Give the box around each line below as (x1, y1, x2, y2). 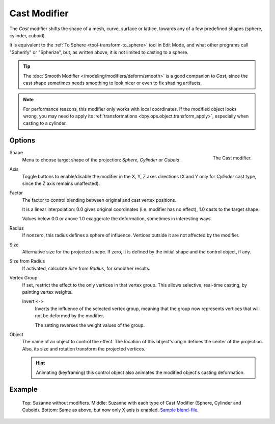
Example (9, 385, 38, 394)
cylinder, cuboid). (9, 32, 46, 38)
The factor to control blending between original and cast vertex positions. (22, 197, 177, 203)
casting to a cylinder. (23, 120, 67, 126)
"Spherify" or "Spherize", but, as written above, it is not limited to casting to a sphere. (9, 49, 188, 55)
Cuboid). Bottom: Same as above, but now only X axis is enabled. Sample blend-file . (22, 407, 199, 413)
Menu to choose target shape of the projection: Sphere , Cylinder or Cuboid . (22, 156, 181, 163)
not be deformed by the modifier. (35, 313, 104, 319)
